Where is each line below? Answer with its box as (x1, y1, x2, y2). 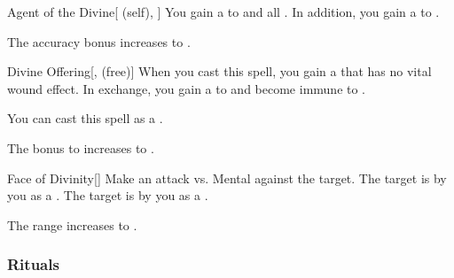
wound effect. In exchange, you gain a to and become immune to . (7, 79, 366, 97)
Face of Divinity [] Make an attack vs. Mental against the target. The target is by (7, 168, 447, 187)
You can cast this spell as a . (7, 109, 163, 127)
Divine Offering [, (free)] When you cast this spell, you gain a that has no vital (7, 62, 432, 81)
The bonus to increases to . (7, 138, 154, 157)
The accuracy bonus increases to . (7, 32, 191, 50)
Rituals (7, 253, 59, 275)
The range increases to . (7, 215, 137, 234)
